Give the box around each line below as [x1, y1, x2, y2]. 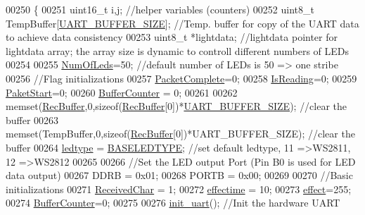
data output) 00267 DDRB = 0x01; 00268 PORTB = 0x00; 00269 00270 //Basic [6, 168, 353, 183]
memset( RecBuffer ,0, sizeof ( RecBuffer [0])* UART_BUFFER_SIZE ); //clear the [6, 99, 347, 113]
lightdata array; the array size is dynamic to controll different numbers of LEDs [6, 43, 350, 58]
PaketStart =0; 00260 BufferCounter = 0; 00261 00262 [6, 85, 238, 99]
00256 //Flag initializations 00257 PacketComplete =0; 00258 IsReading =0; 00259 [6, 70, 357, 85]
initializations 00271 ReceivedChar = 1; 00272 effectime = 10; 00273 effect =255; [6, 181, 352, 196]
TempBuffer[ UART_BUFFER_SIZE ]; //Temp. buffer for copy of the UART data [6, 16, 359, 30]
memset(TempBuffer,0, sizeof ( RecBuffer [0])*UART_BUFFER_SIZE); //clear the [6, 126, 355, 141]
